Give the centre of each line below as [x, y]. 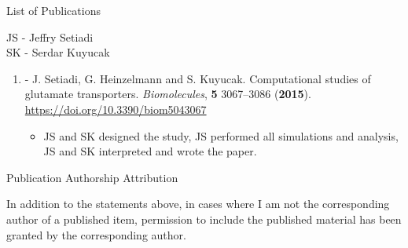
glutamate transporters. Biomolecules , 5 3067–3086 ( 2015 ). [168, 94]
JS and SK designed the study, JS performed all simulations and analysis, [221, 135]
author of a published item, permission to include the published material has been [204, 219]
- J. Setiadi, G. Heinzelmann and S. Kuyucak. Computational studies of [198, 78]
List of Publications [53, 10]
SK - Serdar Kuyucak [58, 52]
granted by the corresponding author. [96, 234]
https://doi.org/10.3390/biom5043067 [116, 109]
